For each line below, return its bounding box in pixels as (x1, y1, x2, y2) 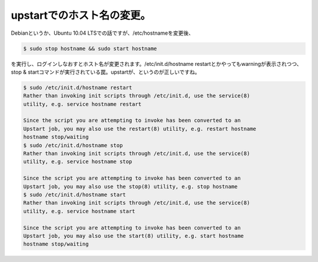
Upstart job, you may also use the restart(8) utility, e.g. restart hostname (23, 125, 256, 132)
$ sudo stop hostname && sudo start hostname (23, 45, 157, 52)
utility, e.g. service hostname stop (23, 158, 132, 165)
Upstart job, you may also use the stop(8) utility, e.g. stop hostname (23, 183, 238, 190)
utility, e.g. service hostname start (23, 208, 135, 214)
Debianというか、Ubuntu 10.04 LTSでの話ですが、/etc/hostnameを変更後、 (11, 29, 194, 37)
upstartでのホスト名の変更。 (11, 9, 151, 22)
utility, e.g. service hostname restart (23, 101, 141, 107)
